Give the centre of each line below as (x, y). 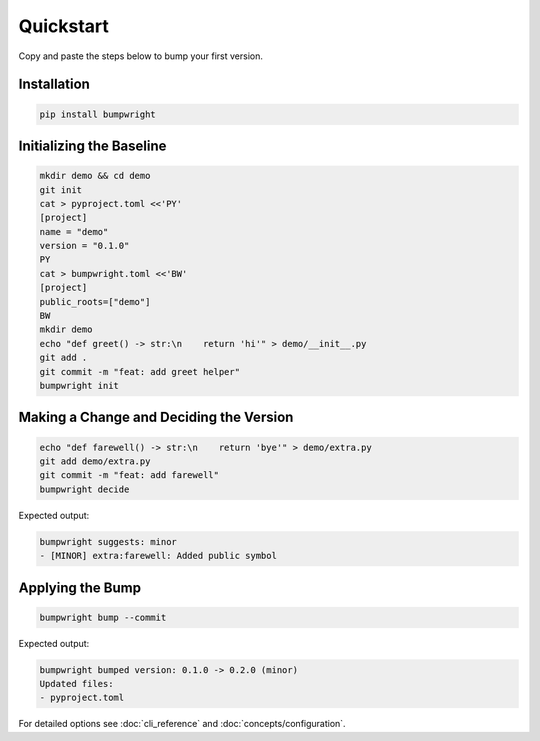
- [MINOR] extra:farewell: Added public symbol (158, 556)
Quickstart (64, 26)
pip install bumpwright (98, 114)
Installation (54, 84)
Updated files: (76, 684)
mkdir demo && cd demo (95, 176)
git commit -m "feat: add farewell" (129, 475)
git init (61, 189)
